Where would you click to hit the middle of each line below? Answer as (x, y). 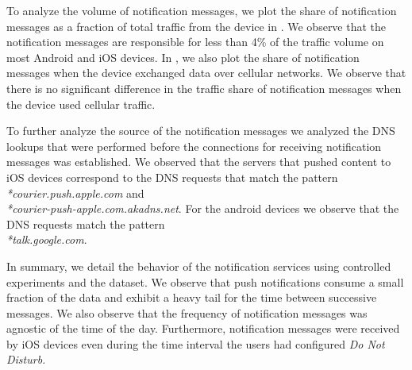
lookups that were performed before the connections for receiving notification (194, 146)
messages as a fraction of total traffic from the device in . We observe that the (196, 26)
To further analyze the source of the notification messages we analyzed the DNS (201, 131)
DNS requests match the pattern (86, 224)
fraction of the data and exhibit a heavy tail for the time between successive (192, 297)
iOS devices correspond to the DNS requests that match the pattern (172, 177)
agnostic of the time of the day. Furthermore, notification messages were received (203, 328)
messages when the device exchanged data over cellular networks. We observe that (206, 73)
